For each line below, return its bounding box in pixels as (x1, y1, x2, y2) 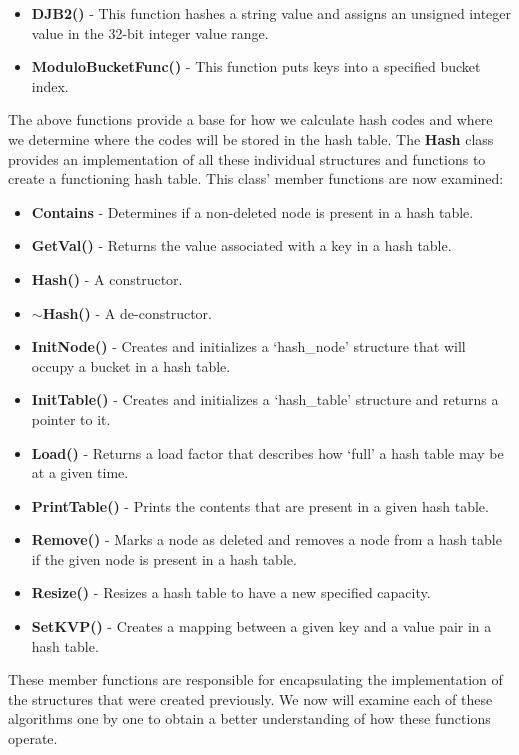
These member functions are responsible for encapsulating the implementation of (8, 669, 503, 690)
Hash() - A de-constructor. (42, 302, 212, 323)
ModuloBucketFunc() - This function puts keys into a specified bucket (31, 56, 481, 77)
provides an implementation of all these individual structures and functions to (8, 148, 486, 169)
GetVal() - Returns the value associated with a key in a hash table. (31, 235, 452, 256)
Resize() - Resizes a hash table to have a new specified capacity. (31, 582, 431, 603)
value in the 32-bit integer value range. (31, 22, 269, 43)
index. (31, 75, 69, 96)
